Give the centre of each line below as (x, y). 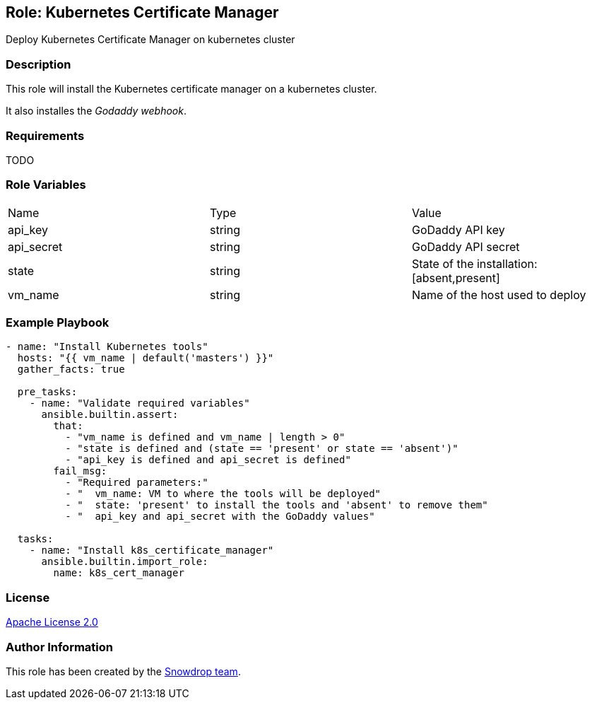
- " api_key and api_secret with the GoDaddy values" (220, 517)
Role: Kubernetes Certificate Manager (142, 12)
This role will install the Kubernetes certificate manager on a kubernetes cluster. (191, 89)
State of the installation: (474, 263)
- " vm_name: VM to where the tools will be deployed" (223, 494)
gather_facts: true (71, 369)
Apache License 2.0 (52, 622)
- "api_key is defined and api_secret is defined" (208, 460)
